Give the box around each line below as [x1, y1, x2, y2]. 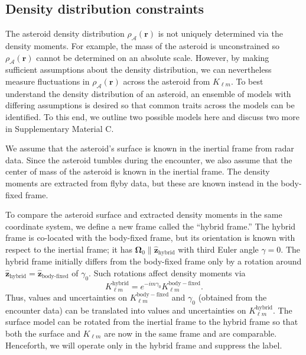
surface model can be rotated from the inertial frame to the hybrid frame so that [5, 315, 298, 328]
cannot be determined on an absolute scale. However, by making [36, 51, 269, 63]
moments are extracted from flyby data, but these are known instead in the [5, 176, 278, 189]
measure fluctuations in [5, 75, 90, 87]
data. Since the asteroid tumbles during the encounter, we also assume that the [5, 153, 292, 166]
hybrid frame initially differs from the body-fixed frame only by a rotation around [5, 255, 302, 267]
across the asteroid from [123, 75, 210, 87]
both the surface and [5, 327, 80, 339]
